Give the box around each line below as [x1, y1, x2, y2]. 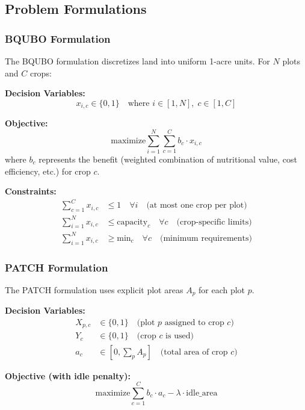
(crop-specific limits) [176, 217, 252, 226]
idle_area [186, 388, 218, 397]
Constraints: [5, 185, 57, 197]
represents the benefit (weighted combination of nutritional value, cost [39, 152, 297, 165]
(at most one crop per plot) [146, 201, 247, 210]
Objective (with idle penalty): [5, 369, 131, 382]
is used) [165, 332, 194, 341]
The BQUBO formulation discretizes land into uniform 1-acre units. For [5, 55, 270, 67]
